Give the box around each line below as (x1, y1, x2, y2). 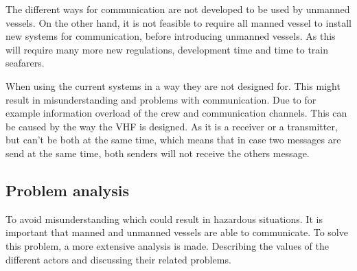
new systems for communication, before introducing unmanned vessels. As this (5, 29, 336, 43)
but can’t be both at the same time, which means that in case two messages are (5, 132, 341, 147)
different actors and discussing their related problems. (5, 252, 231, 266)
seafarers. (5, 56, 45, 70)
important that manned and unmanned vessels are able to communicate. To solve (5, 225, 348, 239)
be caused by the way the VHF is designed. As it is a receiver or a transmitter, (5, 119, 338, 133)
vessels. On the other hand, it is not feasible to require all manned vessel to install (5, 15, 352, 30)
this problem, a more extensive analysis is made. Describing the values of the (5, 238, 329, 252)
